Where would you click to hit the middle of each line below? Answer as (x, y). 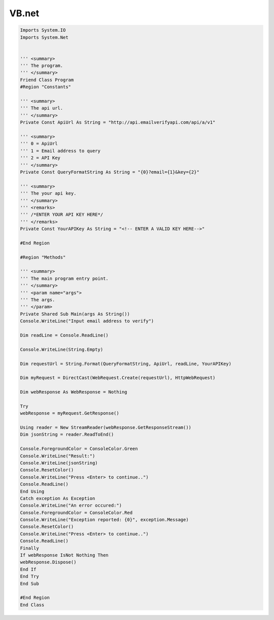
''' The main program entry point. (64, 278)
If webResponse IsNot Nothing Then (64, 555)
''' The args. (38, 300)
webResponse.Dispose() (48, 562)
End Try (29, 576)
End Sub (29, 583)
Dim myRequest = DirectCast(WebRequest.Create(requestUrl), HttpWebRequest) (118, 378)
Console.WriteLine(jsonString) (59, 463)
